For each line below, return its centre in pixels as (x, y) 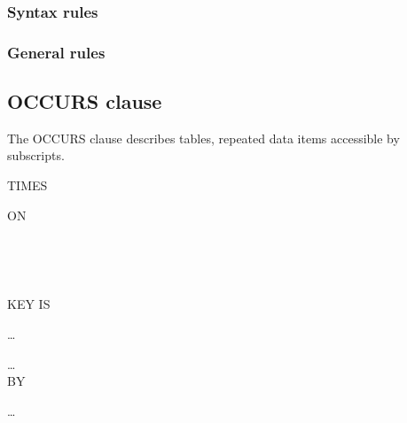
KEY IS (29, 304)
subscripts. (36, 155)
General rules (56, 52)
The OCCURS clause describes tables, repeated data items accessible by (203, 138)
